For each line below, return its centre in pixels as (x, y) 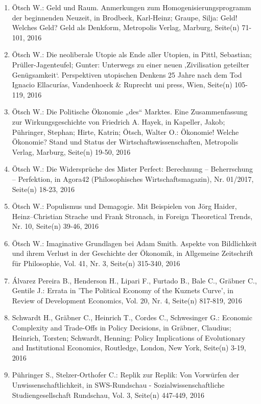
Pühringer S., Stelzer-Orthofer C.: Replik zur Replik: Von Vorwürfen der (126, 375)
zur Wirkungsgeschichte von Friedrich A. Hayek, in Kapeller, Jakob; (118, 121)
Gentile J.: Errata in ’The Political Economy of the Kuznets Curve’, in (123, 290)
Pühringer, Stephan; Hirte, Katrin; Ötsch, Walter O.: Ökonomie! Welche (125, 132)
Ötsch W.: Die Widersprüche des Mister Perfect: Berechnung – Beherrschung (132, 169)
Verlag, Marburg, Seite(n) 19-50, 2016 (71, 151)
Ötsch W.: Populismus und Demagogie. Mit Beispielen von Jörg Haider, (124, 206)
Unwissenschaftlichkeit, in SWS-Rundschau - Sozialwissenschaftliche (118, 385)
